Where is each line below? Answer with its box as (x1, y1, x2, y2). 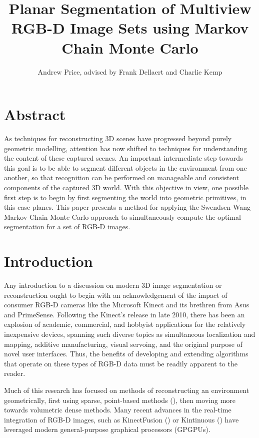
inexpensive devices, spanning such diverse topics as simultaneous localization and (4, 329, 255, 339)
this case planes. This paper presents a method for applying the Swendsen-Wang (4, 202, 250, 212)
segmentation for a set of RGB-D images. (4, 221, 130, 232)
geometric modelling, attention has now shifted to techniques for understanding (4, 143, 247, 153)
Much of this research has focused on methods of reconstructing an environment (4, 385, 249, 395)
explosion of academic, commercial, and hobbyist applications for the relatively (4, 319, 246, 329)
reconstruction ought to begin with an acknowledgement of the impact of (4, 289, 227, 300)
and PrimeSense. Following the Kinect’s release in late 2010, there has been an (4, 309, 245, 319)
